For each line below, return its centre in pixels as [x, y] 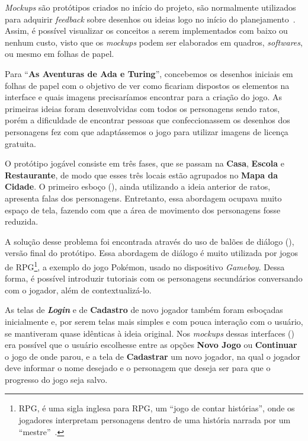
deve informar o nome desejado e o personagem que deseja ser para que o [138, 368]
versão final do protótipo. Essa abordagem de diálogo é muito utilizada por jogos [151, 253]
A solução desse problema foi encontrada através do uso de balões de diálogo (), [150, 241]
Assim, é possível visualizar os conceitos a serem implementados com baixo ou [146, 31]
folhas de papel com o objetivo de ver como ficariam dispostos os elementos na [147, 85]
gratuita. [20, 143]
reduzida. [22, 221]
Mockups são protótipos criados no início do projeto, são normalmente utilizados [150, 7]
